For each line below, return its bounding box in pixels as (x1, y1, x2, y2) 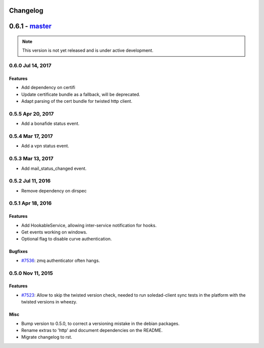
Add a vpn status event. (21, 143, 69, 149)
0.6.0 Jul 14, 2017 (9, 62, 51, 69)
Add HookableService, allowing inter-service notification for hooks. (21, 222, 157, 228)
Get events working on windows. (21, 229, 88, 235)
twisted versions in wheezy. (21, 299, 78, 305)
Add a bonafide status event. (21, 120, 80, 127)
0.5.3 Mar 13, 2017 (9, 155, 54, 162)
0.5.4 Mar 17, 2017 (9, 133, 53, 139)
